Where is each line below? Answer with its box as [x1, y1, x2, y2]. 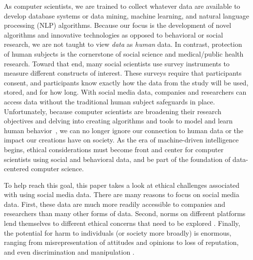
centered [4, 163, 29, 174]
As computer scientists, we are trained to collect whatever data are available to [4, 1, 240, 11]
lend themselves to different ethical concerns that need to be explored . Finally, [4, 218, 240, 228]
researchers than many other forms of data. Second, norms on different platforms [4, 208, 246, 219]
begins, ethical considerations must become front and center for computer [4, 144, 224, 154]
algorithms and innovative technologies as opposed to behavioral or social [4, 29, 223, 40]
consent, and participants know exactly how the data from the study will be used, [4, 77, 249, 87]
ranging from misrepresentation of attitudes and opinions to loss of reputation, [4, 237, 239, 247]
